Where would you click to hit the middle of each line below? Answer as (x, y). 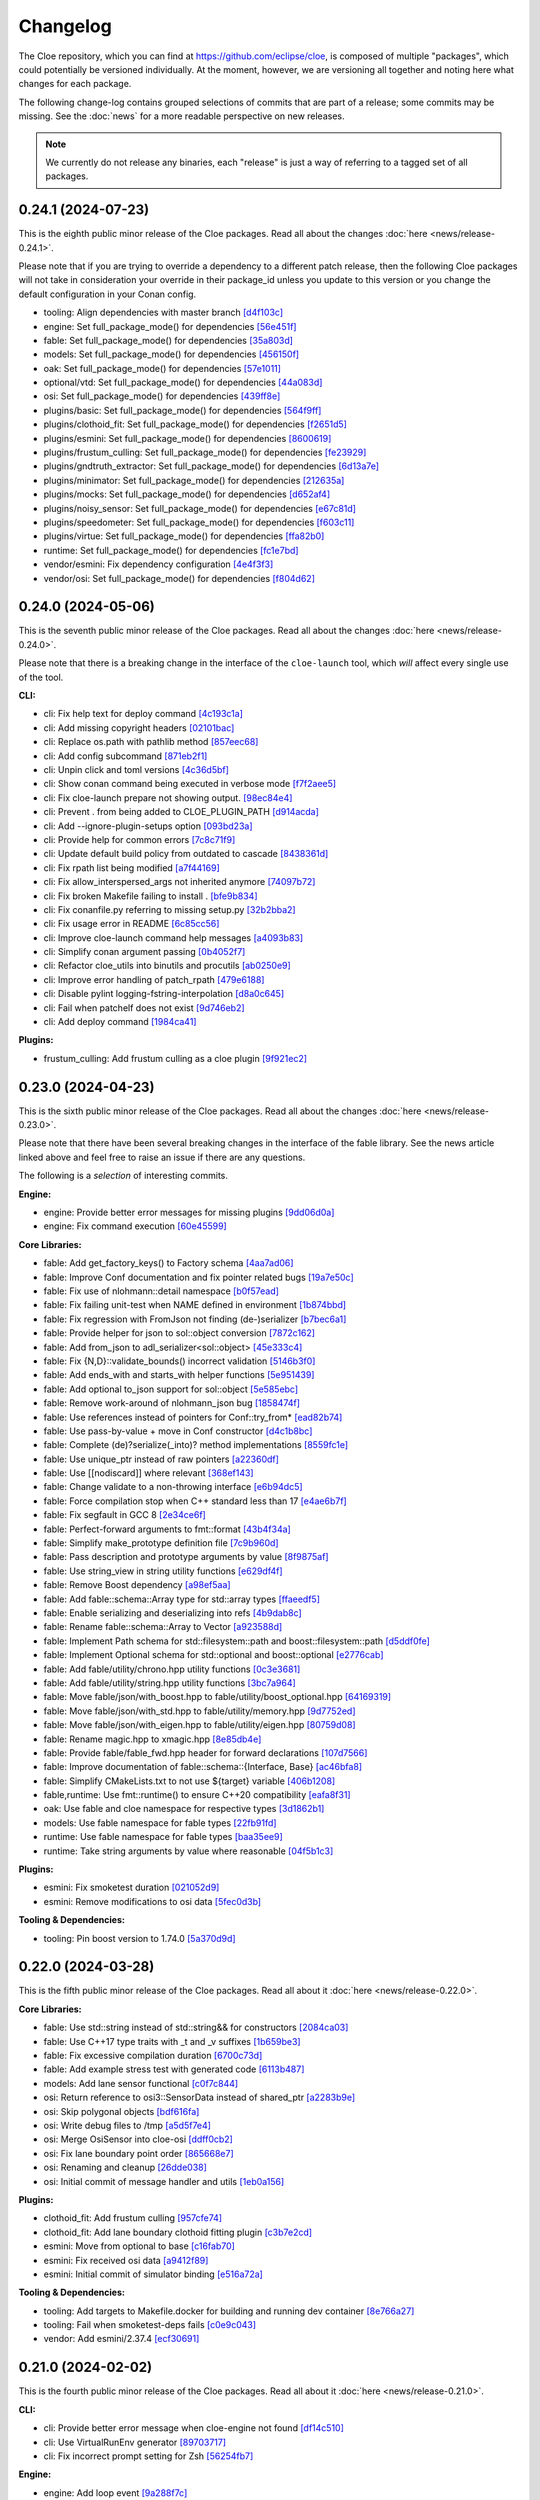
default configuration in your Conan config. (107, 294)
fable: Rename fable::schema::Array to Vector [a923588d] (163, 1627)
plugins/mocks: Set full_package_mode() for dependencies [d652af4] (187, 494)
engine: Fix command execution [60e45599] (135, 1226)
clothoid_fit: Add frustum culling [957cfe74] (133, 2218)
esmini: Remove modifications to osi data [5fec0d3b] (152, 1901)
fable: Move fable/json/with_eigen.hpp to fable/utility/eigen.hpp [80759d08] (199, 1725)
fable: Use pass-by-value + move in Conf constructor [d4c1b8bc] (178, 1431)
